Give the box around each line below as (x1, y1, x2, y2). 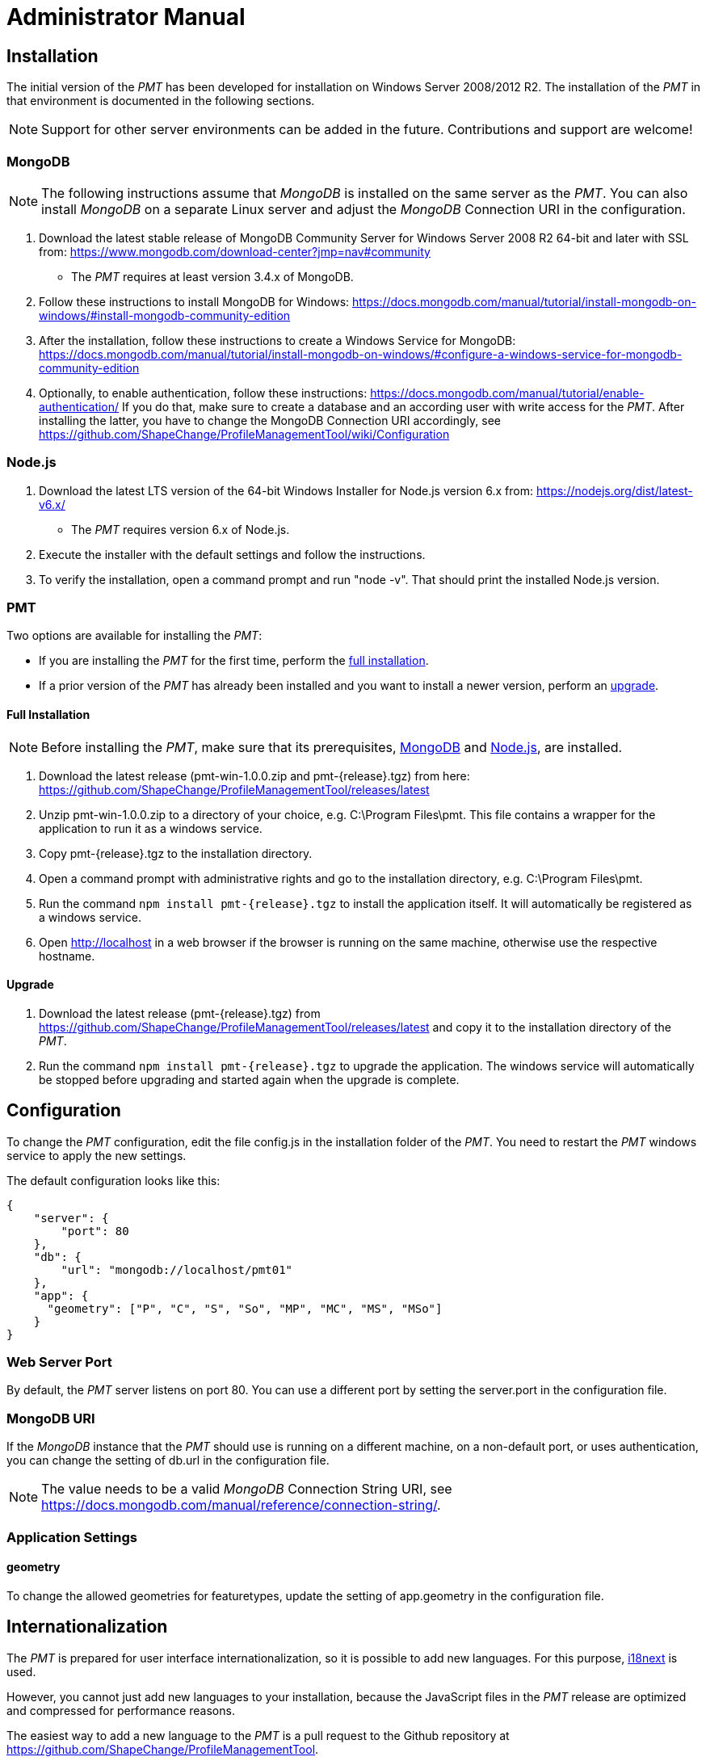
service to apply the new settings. (6, 1148, 187, 1162)
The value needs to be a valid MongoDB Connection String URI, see (41, 1481, 452, 1498)
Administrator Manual (6, 3, 246, 31)
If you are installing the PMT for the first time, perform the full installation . (39, 654, 429, 668)
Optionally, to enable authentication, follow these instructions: (39, 385, 368, 400)
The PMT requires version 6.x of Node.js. (71, 522, 290, 536)
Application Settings (6, 1528, 137, 1545)
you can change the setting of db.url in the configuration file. (6, 1453, 330, 1468)
